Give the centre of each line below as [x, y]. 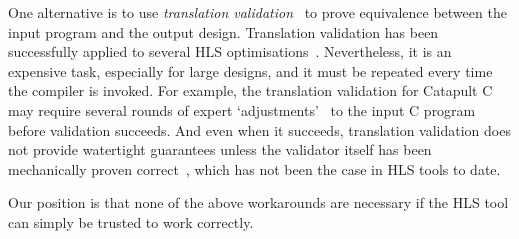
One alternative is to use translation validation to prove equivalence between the [257, 12]
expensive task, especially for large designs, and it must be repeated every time [250, 70]
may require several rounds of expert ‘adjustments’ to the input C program [242, 109]
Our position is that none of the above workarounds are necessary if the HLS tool [258, 202]
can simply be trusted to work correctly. [131, 221]
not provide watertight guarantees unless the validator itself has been [220, 149]
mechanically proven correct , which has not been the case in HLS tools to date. [254, 168]
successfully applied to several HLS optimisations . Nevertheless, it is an [230, 51]
